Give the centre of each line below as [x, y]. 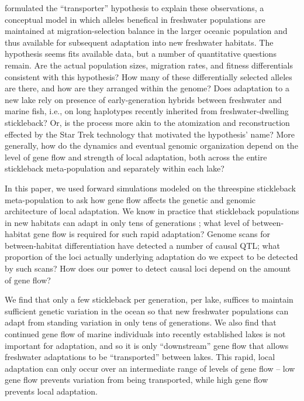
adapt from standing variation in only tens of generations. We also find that [141, 322]
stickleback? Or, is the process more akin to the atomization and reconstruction [147, 122]
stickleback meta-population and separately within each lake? [115, 168]
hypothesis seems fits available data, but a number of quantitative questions [141, 54]
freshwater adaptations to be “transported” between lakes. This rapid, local [140, 357]
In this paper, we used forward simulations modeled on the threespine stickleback [150, 188]
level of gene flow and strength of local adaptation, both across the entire [136, 157]
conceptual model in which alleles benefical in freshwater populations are [135, 19]
